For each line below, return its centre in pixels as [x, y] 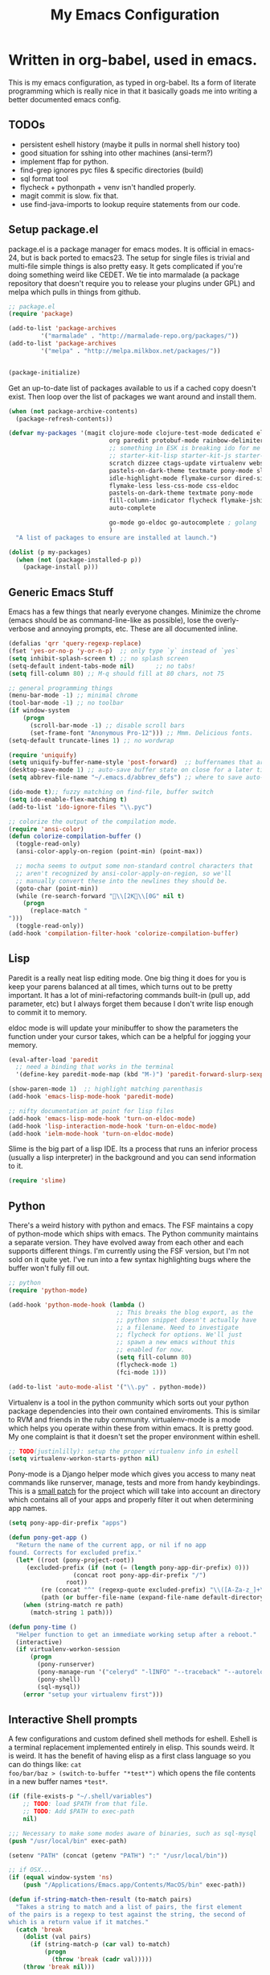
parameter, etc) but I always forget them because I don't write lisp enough [131, 1004]
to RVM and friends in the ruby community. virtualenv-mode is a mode [125, 1419]
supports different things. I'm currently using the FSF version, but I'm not [129, 1251]
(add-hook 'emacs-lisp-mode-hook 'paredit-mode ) [91, 1097]
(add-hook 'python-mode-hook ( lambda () [77, 1305]
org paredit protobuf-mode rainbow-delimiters [188, 441]
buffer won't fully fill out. [49, 1268]
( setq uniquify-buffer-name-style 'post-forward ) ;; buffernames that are [138, 763]
